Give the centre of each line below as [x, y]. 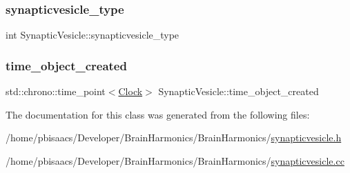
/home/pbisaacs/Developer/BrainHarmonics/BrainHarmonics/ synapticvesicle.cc [175, 160]
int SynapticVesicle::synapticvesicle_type [93, 35]
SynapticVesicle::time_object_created [239, 91]
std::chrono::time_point [56, 91]
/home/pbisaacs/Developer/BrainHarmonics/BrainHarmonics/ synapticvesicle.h [174, 138]
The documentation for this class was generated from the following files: [158, 114]
